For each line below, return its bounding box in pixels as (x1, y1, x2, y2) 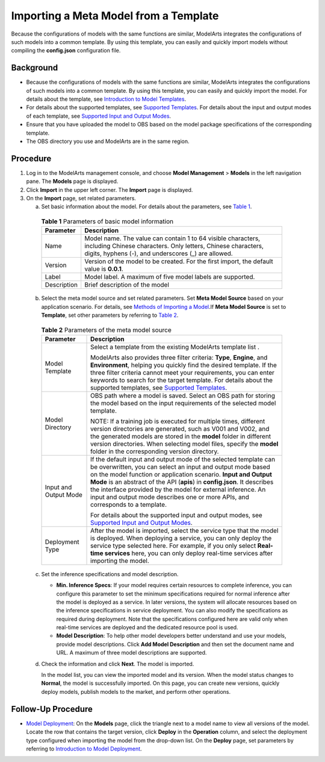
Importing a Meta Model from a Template (11, 9, 219, 22)
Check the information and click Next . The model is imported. (41, 660, 194, 667)
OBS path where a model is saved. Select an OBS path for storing (90, 391, 275, 399)
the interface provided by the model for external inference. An (90, 485, 266, 494)
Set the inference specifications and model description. (41, 570, 179, 577)
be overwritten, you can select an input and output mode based (90, 462, 270, 471)
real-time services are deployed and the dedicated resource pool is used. (56, 624, 238, 631)
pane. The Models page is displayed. (26, 178, 119, 185)
